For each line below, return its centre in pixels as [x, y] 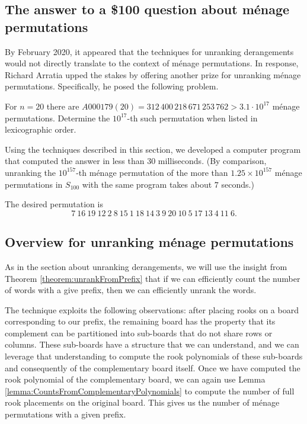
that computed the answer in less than [75, 161]
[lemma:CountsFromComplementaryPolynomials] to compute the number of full [150, 391]
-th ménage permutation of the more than [152, 172]
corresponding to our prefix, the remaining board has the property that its [140, 321]
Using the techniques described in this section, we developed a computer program [153, 149]
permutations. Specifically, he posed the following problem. [112, 86]
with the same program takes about [147, 184]
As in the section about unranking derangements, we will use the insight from [146, 266]
